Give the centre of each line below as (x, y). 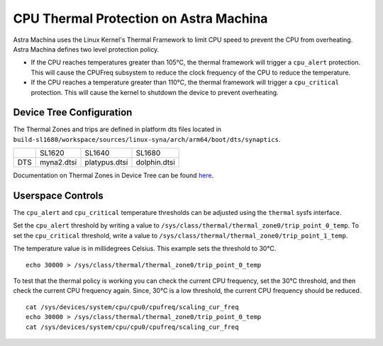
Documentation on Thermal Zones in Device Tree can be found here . (113, 175)
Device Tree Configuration (73, 112)
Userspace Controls (58, 196)
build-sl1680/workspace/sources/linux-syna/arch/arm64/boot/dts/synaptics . (147, 139)
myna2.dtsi (58, 162)
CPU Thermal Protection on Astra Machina (140, 18)
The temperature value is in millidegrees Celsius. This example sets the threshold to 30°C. (145, 249)
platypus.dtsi (106, 162)
